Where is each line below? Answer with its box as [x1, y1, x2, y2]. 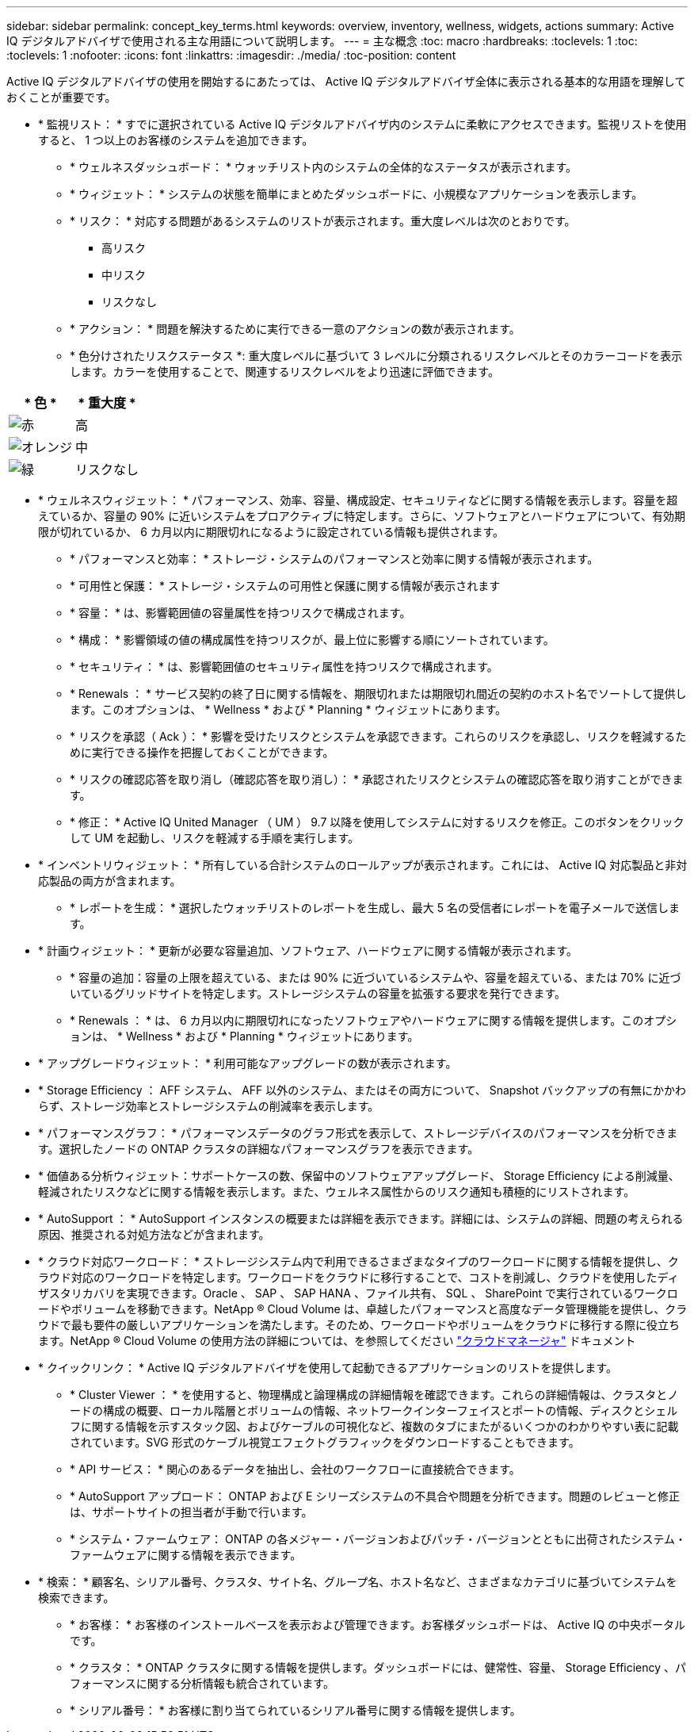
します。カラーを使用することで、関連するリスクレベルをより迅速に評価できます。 [70, 365, 499, 378]
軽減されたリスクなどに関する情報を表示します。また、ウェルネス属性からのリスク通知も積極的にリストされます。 [38, 1185, 635, 1198]
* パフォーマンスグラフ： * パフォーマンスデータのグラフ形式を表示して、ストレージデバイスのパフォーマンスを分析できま [38, 1126, 678, 1140]
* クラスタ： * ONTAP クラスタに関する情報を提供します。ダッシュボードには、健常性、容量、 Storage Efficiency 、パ [70, 1661, 687, 1674]
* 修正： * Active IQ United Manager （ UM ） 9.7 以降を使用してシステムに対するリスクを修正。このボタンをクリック [70, 815, 684, 829]
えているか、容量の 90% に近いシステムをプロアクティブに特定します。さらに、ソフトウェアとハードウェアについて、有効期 [38, 509, 685, 523]
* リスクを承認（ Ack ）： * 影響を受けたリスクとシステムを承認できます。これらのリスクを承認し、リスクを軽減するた [70, 730, 687, 743]
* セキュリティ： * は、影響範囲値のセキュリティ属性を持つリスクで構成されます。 [70, 660, 498, 673]
